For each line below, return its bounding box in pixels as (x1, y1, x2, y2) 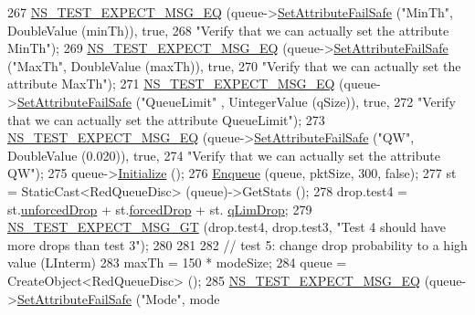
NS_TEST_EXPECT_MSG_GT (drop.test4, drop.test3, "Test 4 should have (7, 217, 446, 236)
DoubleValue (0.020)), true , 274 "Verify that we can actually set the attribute (7, 145, 440, 164)
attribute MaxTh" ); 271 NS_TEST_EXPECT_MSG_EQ (7, 74, 335, 93)
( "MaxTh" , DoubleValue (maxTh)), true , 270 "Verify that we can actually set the (7, 56, 461, 75)
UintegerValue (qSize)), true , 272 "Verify (228, 91, 456, 110)
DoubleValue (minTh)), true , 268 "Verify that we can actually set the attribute (7, 20, 449, 39)
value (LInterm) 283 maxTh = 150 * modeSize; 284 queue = (7, 253, 347, 272)
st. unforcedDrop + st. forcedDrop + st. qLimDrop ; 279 (7, 199, 312, 218)
